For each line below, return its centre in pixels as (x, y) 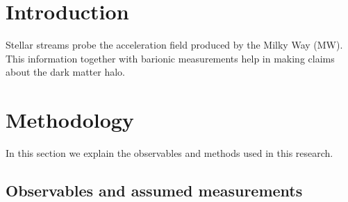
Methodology (70, 120)
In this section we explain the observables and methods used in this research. (169, 153)
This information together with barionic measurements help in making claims (170, 58)
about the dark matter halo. (65, 72)
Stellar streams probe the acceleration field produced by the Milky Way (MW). (174, 45)
